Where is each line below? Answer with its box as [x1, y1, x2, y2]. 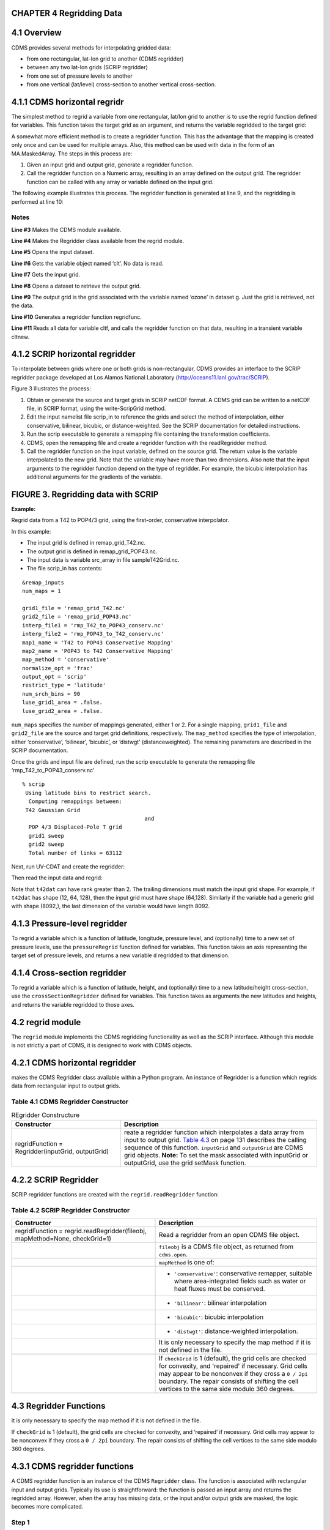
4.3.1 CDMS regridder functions [11, 1461, 134, 1472]
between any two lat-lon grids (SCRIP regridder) [26, 64, 148, 71]
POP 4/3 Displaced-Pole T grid [28, 824, 122, 830]
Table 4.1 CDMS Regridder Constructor [11, 1097, 128, 1106]
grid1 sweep [28, 832, 64, 839]
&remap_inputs [22, 579, 64, 586]
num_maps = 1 [22, 588, 61, 595]
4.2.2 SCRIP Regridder [11, 1175, 99, 1185]
